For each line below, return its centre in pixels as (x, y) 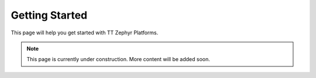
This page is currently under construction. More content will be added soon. (118, 59)
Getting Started (49, 15)
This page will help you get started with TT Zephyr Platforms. (85, 33)
